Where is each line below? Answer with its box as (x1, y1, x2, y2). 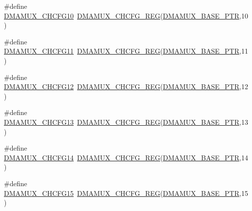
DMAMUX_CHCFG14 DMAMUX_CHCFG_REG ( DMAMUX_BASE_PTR (4, 152, 239, 162)
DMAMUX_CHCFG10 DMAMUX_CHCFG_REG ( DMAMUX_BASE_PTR (4, 10, 239, 20)
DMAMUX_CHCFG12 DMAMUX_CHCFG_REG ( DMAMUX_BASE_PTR (4, 81, 239, 92)
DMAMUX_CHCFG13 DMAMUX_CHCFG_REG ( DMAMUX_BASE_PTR (4, 116, 239, 127)
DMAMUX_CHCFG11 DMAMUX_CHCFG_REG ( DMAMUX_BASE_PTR (4, 46, 239, 56)
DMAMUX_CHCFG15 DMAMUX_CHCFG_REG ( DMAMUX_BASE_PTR (4, 188, 239, 198)
